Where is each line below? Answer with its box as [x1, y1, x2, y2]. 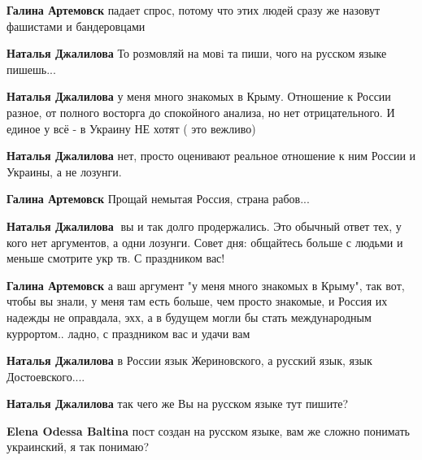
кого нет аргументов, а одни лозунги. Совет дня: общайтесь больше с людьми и [7, 233, 403, 250]
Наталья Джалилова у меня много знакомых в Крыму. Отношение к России [7, 88, 391, 105]
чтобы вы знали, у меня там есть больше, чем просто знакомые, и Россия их [7, 293, 388, 310]
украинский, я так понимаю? [7, 438, 150, 455]
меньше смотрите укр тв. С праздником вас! [7, 250, 225, 267]
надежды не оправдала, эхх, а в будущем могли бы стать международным [7, 308, 372, 325]
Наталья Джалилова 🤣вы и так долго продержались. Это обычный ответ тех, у [7, 217, 402, 234]
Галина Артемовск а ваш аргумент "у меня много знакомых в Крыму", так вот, [7, 276, 405, 293]
